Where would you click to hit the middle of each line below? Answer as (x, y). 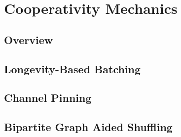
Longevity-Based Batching (72, 68)
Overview (29, 39)
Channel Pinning (48, 98)
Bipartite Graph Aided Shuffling (88, 127)
